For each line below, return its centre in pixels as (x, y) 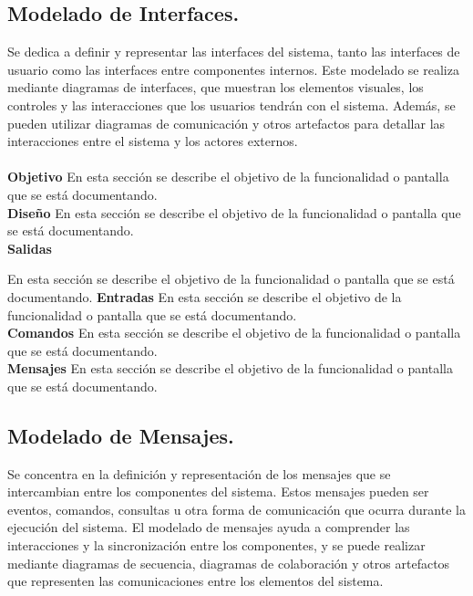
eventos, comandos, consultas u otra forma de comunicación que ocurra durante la (236, 509)
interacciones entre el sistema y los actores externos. (153, 141)
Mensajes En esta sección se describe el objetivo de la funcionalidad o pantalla (230, 368)
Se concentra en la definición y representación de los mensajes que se (199, 473)
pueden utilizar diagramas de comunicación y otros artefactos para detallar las (226, 123)
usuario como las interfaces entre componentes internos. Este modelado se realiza (233, 69)
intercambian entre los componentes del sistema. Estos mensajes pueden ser (218, 491)
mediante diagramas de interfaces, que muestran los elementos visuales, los (216, 87)
